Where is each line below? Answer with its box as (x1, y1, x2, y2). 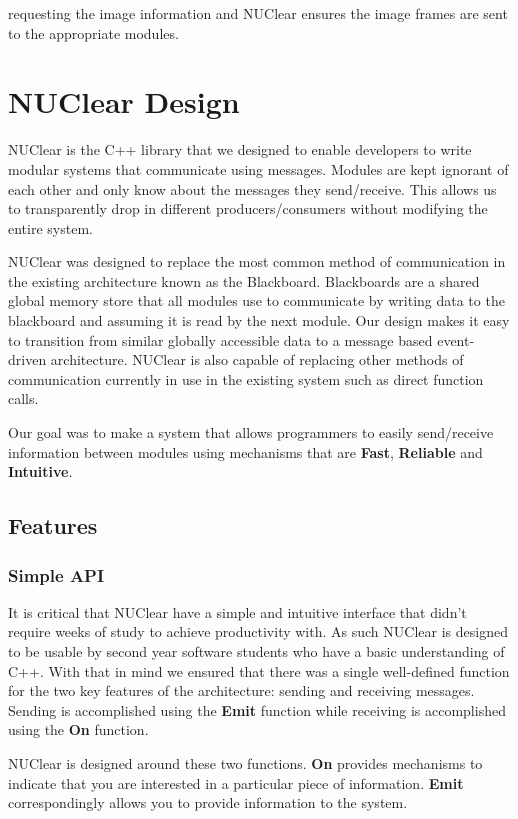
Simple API (8, 562, 105, 587)
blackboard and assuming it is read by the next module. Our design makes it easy (8, 310, 510, 331)
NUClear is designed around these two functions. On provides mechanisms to (8, 752, 483, 773)
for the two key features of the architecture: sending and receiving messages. (8, 680, 475, 701)
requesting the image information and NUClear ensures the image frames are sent (8, 3, 508, 23)
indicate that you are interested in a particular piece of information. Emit (8, 772, 464, 793)
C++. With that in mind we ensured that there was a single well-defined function (8, 660, 510, 681)
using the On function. (8, 719, 149, 740)
